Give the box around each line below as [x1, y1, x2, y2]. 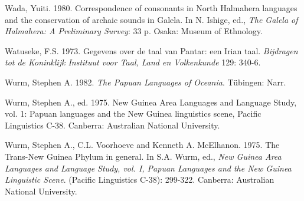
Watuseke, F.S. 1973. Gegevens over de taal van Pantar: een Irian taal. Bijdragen [5, 44, 298, 57]
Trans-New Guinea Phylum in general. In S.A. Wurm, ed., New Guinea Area [5, 150, 282, 162]
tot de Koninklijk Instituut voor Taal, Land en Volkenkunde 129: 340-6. [5, 56, 261, 68]
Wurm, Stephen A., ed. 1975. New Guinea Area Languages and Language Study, [5, 95, 297, 108]
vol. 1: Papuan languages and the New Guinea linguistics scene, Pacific [5, 107, 261, 120]
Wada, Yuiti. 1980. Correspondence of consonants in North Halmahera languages [5, 2, 298, 14]
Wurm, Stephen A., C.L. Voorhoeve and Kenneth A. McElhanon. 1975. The [5, 139, 280, 151]
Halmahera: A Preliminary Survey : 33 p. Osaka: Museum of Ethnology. [5, 25, 263, 37]
